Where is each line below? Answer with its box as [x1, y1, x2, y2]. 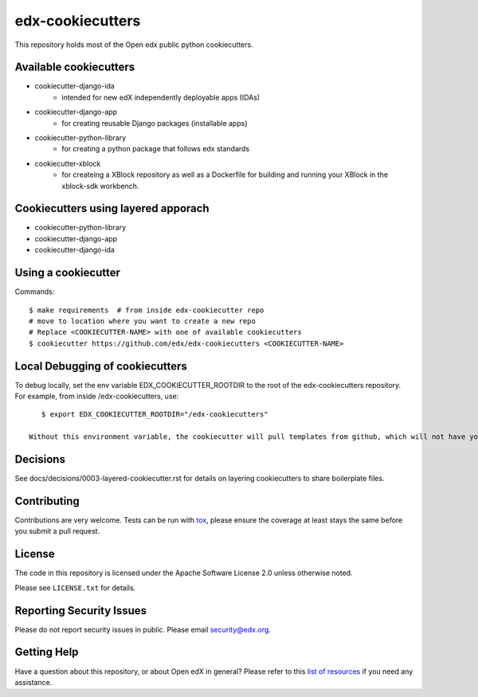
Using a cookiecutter [14, 266, 121, 280]
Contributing [14, 494, 80, 507]
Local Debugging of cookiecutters [14, 359, 187, 373]
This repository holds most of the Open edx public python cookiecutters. [14, 40, 254, 49]
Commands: [14, 287, 55, 296]
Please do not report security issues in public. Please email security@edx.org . [14, 625, 271, 634]
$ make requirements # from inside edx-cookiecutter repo [29, 305, 264, 315]
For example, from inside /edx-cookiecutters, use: [14, 391, 179, 401]
